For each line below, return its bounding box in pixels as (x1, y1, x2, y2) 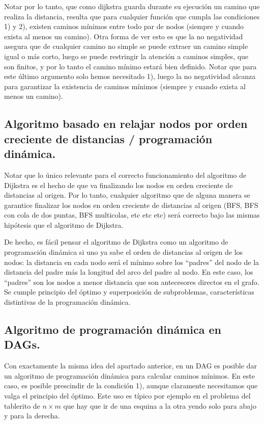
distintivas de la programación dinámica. (4, 297, 131, 307)
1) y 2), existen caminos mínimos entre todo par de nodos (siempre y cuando (4, 21, 244, 32)
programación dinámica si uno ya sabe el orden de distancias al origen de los (4, 247, 243, 257)
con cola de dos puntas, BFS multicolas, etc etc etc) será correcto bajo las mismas (4, 209, 260, 220)
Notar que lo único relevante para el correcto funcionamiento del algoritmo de (4, 169, 247, 180)
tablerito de (4, 400, 40, 411)
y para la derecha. (4, 410, 60, 421)
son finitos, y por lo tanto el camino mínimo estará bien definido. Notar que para (4, 61, 257, 71)
